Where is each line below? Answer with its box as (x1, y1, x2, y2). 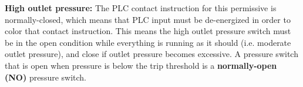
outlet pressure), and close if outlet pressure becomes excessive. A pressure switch (5, 48, 298, 60)
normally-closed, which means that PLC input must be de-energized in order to (5, 13, 291, 25)
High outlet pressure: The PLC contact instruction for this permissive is (5, 2, 277, 14)
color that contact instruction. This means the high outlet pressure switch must (5, 25, 291, 37)
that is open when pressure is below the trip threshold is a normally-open (5, 59, 277, 71)
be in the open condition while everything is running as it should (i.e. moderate (5, 36, 291, 48)
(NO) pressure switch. (5, 71, 87, 83)
